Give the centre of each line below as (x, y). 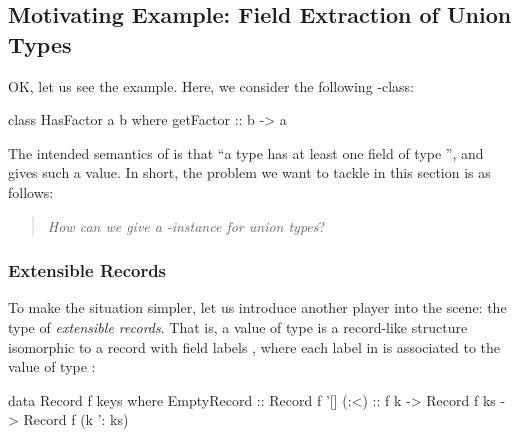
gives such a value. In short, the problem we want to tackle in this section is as (249, 172)
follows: (31, 191)
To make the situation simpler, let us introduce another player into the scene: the (257, 307)
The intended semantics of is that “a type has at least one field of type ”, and (246, 152)
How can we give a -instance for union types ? (186, 225)
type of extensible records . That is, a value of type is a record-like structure (238, 326)
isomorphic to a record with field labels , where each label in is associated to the (254, 346)
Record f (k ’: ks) (76, 419)
